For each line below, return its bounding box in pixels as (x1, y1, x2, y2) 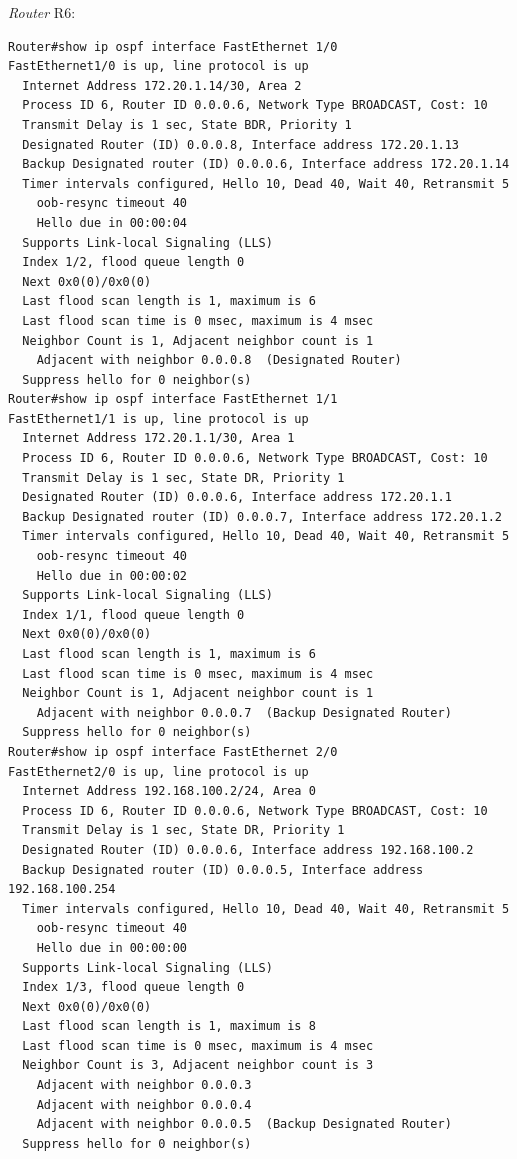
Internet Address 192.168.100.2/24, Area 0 (22, 784, 316, 799)
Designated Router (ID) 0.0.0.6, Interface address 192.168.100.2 (22, 842, 474, 857)
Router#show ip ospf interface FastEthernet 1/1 (8, 392, 338, 407)
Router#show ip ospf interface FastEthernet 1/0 (8, 39, 338, 54)
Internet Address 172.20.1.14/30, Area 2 (22, 78, 302, 93)
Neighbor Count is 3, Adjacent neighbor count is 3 (22, 1058, 374, 1073)
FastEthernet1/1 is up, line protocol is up (8, 411, 309, 426)
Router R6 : (8, 2, 76, 22)
